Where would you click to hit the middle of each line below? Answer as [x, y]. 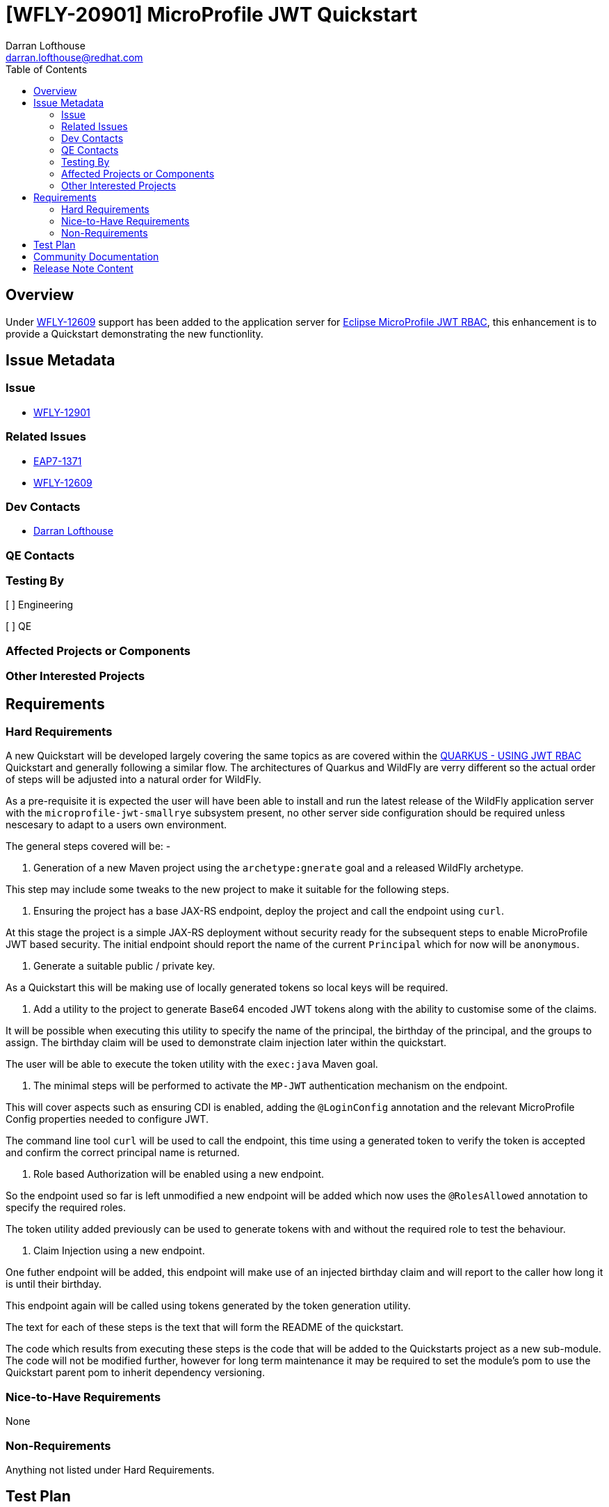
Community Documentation [96, 256]
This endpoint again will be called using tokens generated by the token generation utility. [208, 1306]
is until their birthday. [54, 1284]
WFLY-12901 [62, 412]
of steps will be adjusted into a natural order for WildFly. [133, 780]
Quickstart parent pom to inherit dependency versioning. [135, 1373]
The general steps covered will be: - [88, 846]
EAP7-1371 [58, 461]
